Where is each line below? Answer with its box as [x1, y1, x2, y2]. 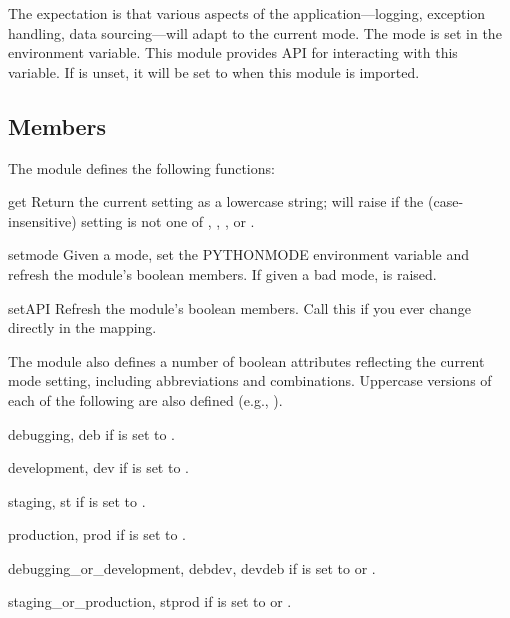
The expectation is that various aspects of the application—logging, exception [8, 3, 486, 23]
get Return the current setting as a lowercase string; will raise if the [8, 191, 424, 212]
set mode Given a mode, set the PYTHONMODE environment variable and [8, 244, 469, 265]
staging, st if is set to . [8, 490, 146, 511]
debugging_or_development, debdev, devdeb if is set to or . [8, 557, 376, 578]
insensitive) [8, 210, 77, 231]
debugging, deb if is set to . [8, 423, 176, 444]
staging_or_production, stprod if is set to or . [8, 591, 292, 612]
